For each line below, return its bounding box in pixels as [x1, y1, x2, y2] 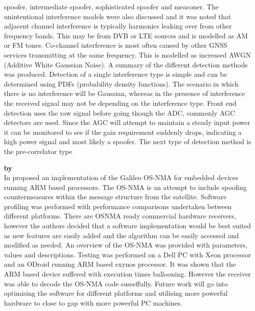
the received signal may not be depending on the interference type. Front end [4, 97, 237, 108]
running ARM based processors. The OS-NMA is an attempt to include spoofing [4, 182, 247, 192]
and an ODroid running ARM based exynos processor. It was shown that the [4, 259, 236, 269]
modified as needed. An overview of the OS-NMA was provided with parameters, [4, 240, 248, 250]
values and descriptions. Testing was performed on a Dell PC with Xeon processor [4, 249, 251, 259]
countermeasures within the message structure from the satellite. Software [4, 191, 227, 202]
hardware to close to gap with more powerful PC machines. [4, 297, 182, 308]
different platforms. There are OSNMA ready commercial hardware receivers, [4, 211, 236, 221]
